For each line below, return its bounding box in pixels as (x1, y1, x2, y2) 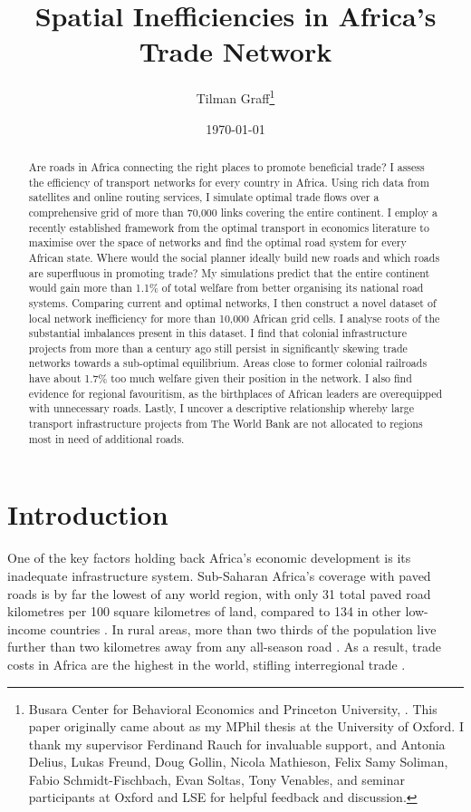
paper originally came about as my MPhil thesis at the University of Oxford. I (28, 717, 464, 736)
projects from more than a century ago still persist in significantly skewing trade (28, 340, 408, 355)
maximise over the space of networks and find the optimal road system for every (28, 235, 407, 250)
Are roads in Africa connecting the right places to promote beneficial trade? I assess (28, 159, 425, 174)
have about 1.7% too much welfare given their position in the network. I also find (28, 371, 412, 386)
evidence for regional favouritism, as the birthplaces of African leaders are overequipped (28, 385, 443, 401)
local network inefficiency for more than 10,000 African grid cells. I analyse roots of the (28, 310, 440, 325)
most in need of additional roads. (28, 430, 185, 446)
